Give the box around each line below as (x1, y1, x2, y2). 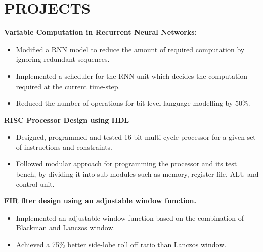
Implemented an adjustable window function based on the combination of (16, 212, 244, 223)
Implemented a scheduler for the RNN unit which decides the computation (16, 70, 248, 81)
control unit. (16, 178, 55, 189)
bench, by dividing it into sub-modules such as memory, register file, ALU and (16, 169, 259, 179)
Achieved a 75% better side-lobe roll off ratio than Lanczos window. (16, 239, 227, 250)
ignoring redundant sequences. (16, 54, 110, 64)
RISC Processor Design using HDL (4, 114, 129, 125)
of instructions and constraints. (16, 141, 112, 152)
